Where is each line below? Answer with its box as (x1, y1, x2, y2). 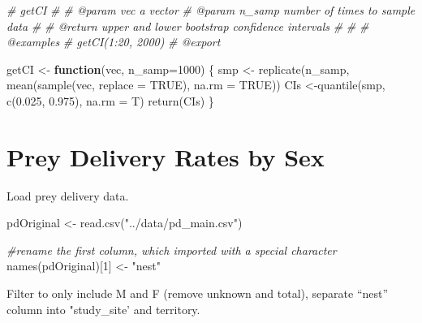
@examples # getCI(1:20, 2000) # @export (6, 33, 221, 50)
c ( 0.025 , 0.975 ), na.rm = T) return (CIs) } (6, 92, 214, 109)
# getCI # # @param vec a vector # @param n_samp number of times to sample (6, 2, 416, 18)
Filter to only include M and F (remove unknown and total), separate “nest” (6, 285, 389, 302)
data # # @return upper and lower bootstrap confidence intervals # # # (6, 17, 369, 34)
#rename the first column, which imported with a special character (6, 241, 337, 258)
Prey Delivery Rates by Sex (6, 140, 325, 173)
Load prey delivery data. (6, 187, 129, 204)
